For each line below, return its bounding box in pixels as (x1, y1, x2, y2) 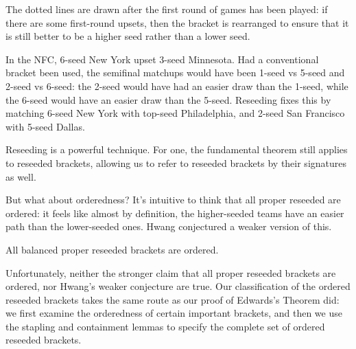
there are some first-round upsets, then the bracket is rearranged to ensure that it (5, 15, 349, 30)
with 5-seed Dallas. (5, 119, 85, 133)
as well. (5, 169, 36, 183)
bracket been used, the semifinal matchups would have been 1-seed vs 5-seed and (5, 65, 345, 80)
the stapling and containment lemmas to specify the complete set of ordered (5, 319, 325, 333)
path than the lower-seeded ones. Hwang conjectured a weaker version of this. (5, 219, 332, 234)
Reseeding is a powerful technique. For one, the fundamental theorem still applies (5, 142, 348, 157)
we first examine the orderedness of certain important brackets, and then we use (5, 306, 342, 320)
